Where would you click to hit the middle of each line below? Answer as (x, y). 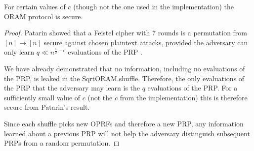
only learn (19, 52)
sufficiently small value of (42, 97)
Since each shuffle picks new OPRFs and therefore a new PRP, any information (124, 123)
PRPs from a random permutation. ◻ (62, 143)
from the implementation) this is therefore (184, 97)
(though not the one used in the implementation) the (154, 6)
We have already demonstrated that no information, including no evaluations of (125, 68)
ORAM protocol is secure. (43, 16)
